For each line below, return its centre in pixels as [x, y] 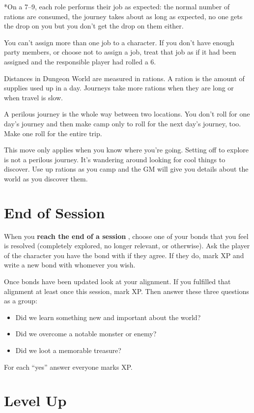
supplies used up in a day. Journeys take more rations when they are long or [119, 88]
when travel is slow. [33, 97]
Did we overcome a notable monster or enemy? [86, 334]
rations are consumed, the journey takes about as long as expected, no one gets [123, 16]
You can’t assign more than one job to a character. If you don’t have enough [119, 42]
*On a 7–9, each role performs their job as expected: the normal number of [117, 6]
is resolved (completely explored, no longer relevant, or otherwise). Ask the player [127, 246]
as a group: [21, 301]
